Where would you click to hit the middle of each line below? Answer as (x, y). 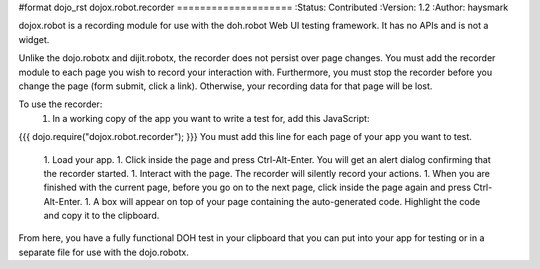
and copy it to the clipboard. (101, 216)
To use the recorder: (60, 104)
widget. (34, 39)
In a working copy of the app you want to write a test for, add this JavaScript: (211, 118)
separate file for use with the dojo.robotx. (104, 252)
